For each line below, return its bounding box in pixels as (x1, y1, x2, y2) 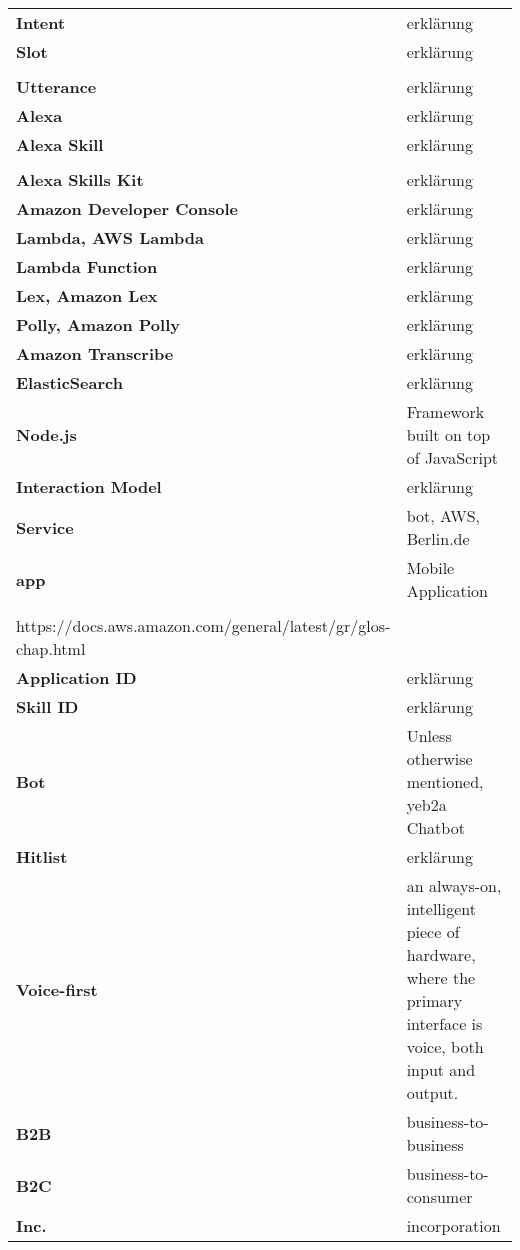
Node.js (16, 423, 77, 446)
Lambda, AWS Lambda (16, 226, 204, 249)
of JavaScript (406, 446, 499, 469)
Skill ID (16, 695, 79, 718)
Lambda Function (16, 255, 158, 278)
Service (16, 515, 74, 539)
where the (406, 966, 476, 989)
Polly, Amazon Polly (16, 313, 180, 336)
